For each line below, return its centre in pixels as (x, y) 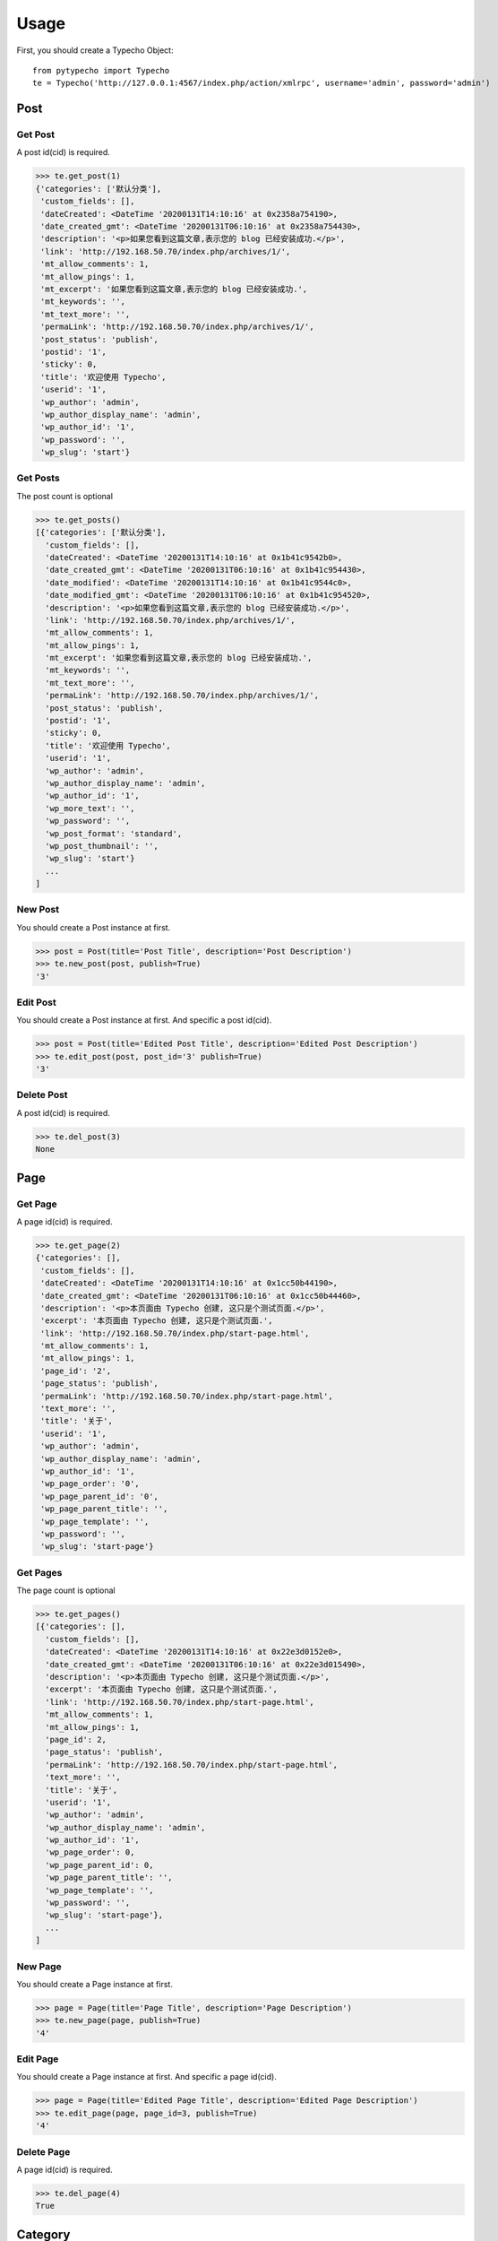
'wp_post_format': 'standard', (114, 833)
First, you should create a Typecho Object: (95, 50)
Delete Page (43, 2151)
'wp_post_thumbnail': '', (102, 846)
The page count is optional (66, 1590)
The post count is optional (65, 496)
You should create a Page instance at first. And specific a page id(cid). (146, 2077)
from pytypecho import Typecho (101, 70)
